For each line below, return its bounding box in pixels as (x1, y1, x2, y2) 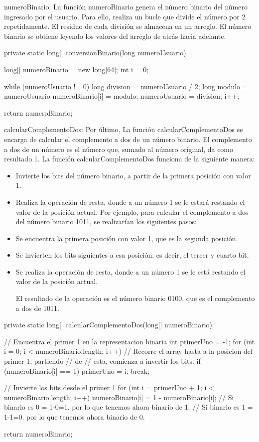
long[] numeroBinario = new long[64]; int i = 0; (4, 64, 149, 74)
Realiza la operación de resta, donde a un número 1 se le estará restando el (15, 196, 245, 207)
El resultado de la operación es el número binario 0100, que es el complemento (15, 293, 255, 303)
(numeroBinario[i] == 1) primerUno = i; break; (4, 365, 150, 376)
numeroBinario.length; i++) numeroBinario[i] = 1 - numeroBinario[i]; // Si (4, 392, 234, 402)
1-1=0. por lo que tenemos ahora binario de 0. (4, 412, 145, 422)
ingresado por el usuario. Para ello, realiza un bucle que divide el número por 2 (4, 11, 246, 21)
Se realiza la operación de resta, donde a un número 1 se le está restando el (15, 266, 246, 277)
